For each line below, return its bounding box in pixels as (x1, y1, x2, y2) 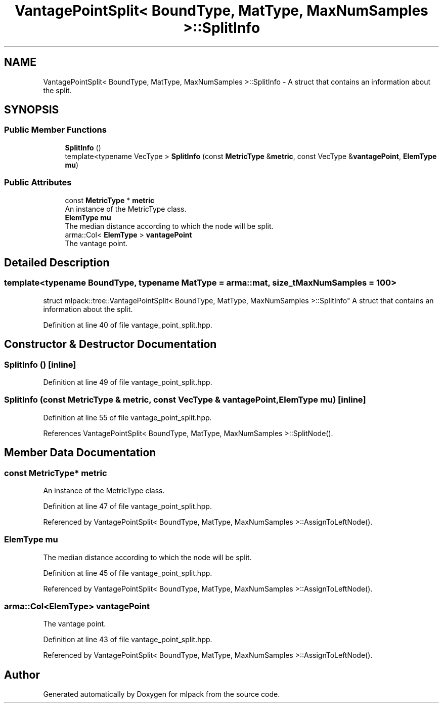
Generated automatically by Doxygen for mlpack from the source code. (43, 690, 280, 699)
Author (4, 668, 40, 681)
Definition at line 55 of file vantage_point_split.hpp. (43, 413, 212, 422)
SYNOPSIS (4, 103, 59, 116)
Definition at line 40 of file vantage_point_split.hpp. (43, 320, 212, 329)
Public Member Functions (4, 125, 107, 135)
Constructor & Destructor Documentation (4, 338, 217, 351)
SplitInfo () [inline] (4, 359, 76, 370)
